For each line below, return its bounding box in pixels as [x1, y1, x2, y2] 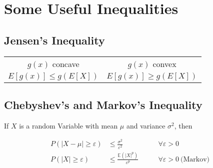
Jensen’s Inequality [4, 32, 105, 47]
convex [152, 57, 176, 69]
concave [52, 57, 79, 69]
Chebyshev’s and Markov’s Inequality [4, 96, 202, 112]
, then [174, 120, 192, 130]
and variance [126, 120, 165, 130]
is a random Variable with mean [19, 120, 118, 130]
